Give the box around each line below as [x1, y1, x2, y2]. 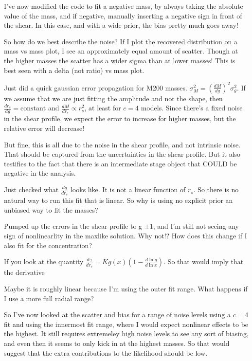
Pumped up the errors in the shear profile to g [4, 221, 143, 231]
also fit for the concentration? [4, 240, 92, 250]
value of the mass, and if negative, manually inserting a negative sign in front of [4, 10, 242, 20]
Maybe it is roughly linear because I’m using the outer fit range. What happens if [4, 284, 248, 294]
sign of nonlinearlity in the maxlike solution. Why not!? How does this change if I [4, 231, 247, 241]
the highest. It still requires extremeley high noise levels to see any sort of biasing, [4, 328, 249, 339]
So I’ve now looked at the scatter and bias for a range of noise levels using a [4, 309, 231, 320]
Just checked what [4, 184, 59, 195]
